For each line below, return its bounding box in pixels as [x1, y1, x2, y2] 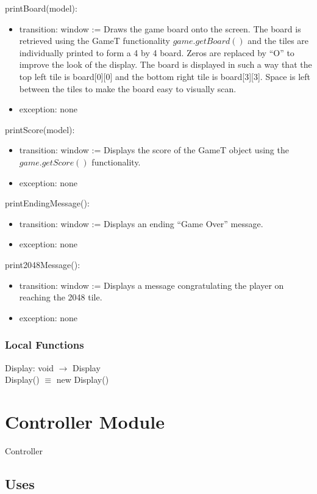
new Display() [56, 373, 109, 386]
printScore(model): [5, 123, 75, 136]
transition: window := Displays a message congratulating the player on [19, 278, 284, 291]
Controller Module [5, 409, 165, 434]
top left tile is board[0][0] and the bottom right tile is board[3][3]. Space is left [19, 70, 310, 82]
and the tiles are [248, 34, 309, 47]
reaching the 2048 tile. [19, 291, 102, 303]
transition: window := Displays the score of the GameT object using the [19, 143, 289, 156]
